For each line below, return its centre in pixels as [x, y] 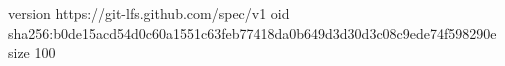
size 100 [32, 52]
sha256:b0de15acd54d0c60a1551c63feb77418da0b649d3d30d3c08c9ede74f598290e [252, 32]
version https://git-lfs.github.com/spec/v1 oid [149, 13]
